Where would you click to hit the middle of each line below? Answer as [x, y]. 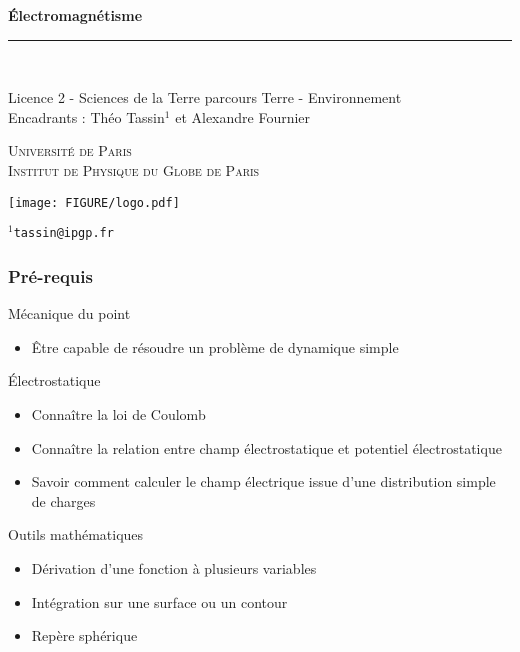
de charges [63, 500]
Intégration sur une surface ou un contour [159, 601]
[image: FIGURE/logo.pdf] [94, 202]
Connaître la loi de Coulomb [118, 413]
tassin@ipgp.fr [63, 233]
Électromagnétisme [75, 15]
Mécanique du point [69, 313]
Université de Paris [70, 150]
